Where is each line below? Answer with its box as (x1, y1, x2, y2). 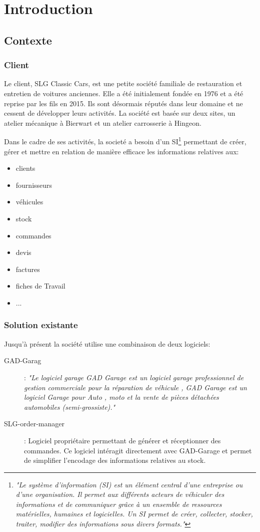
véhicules (15, 196, 43, 207)
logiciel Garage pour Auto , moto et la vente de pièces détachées (24, 392, 219, 402)
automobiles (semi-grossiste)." (24, 401, 115, 412)
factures (15, 263, 40, 274)
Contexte (4, 32, 52, 48)
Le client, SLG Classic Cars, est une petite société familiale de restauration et (4, 78, 242, 89)
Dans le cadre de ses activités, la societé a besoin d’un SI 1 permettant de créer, (4, 135, 246, 146)
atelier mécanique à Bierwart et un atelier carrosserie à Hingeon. (4, 117, 201, 128)
